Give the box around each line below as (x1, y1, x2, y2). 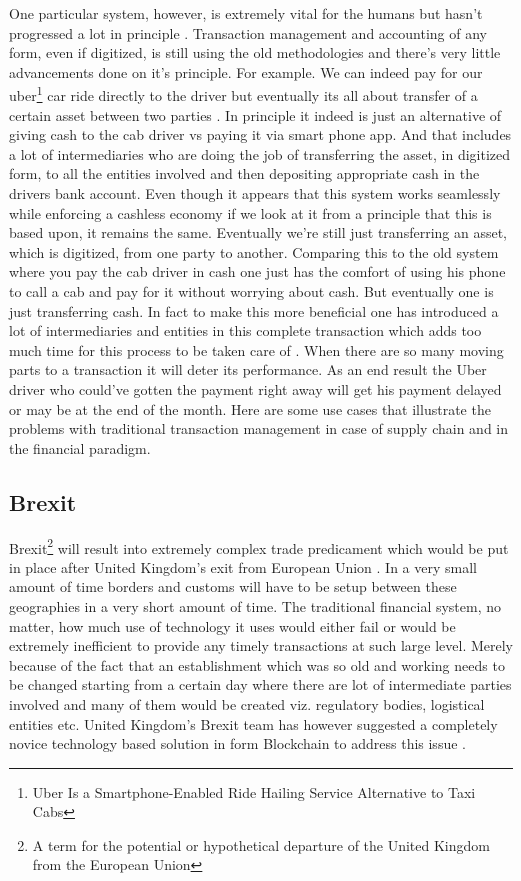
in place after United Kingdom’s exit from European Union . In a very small (9, 556, 477, 577)
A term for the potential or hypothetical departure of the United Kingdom (32, 834, 490, 855)
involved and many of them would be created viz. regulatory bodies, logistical (9, 693, 485, 714)
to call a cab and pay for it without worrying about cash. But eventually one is (9, 280, 494, 301)
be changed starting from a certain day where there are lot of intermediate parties (9, 674, 512, 695)
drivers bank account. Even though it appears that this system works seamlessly (9, 183, 501, 203)
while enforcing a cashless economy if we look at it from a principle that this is (9, 202, 492, 223)
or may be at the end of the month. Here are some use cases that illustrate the (9, 398, 491, 419)
